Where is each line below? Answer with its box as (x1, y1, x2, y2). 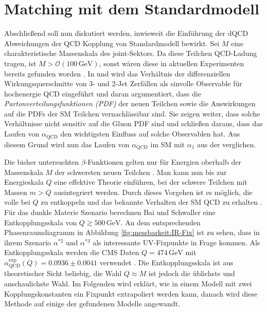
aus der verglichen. (197, 139, 256, 149)
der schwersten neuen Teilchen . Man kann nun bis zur (55, 166, 227, 177)
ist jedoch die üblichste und (148, 268, 235, 279)
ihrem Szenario (4, 237, 51, 247)
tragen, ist (4, 57, 37, 68)
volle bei (4, 197, 30, 207)
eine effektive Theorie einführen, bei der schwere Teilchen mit (54, 177, 247, 187)
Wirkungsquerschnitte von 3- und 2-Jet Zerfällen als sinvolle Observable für (4, 78, 242, 89)
